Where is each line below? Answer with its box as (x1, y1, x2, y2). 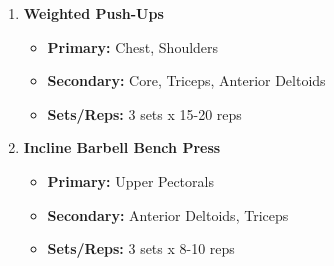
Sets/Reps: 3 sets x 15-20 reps (47, 103, 242, 124)
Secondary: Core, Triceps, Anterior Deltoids (47, 70, 326, 91)
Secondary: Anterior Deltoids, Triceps (47, 204, 289, 225)
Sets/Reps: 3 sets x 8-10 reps (47, 238, 235, 259)
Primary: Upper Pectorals (47, 170, 214, 191)
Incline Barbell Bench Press (23, 137, 221, 158)
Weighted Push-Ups (23, 3, 164, 23)
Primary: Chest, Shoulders (47, 36, 219, 57)
